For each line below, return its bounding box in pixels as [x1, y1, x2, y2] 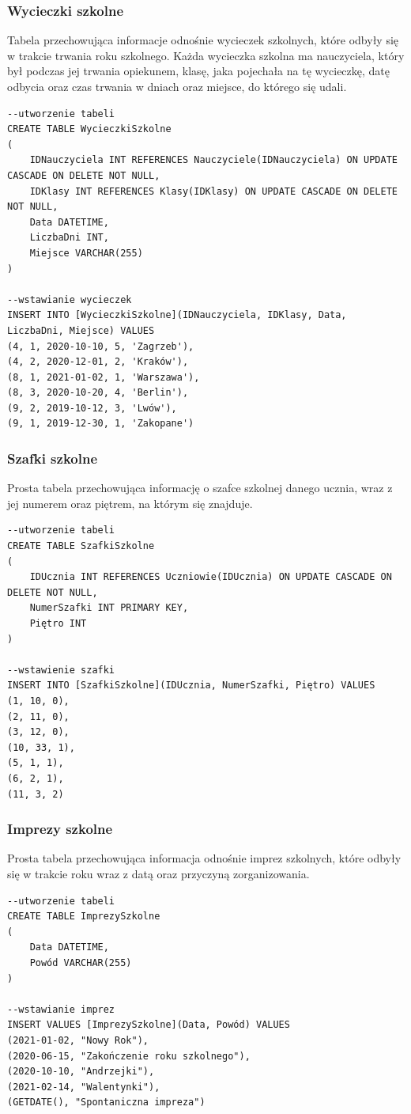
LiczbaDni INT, [29, 232, 109, 244]
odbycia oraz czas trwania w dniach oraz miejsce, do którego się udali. [7, 78, 347, 94]
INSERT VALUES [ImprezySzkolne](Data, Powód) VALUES [7, 1019, 290, 1031]
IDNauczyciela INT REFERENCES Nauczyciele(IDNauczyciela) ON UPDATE [29, 154, 398, 166]
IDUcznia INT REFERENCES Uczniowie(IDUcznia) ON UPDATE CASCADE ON [29, 571, 392, 583]
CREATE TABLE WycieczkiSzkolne [7, 123, 172, 135]
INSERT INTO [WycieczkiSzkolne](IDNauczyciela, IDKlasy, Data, [7, 309, 347, 321]
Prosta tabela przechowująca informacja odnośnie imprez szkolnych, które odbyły [7, 850, 402, 866]
